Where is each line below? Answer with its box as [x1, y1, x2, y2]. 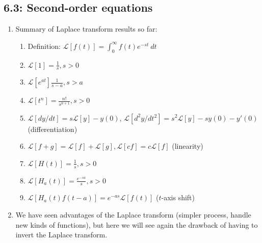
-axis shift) [161, 192, 195, 203]
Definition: [28, 40, 61, 51]
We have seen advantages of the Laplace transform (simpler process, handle [15, 209, 251, 220]
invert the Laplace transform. [15, 229, 108, 240]
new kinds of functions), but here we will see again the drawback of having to [15, 219, 258, 230]
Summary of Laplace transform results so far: [15, 23, 158, 34]
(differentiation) [28, 123, 77, 134]
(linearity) [172, 141, 203, 151]
